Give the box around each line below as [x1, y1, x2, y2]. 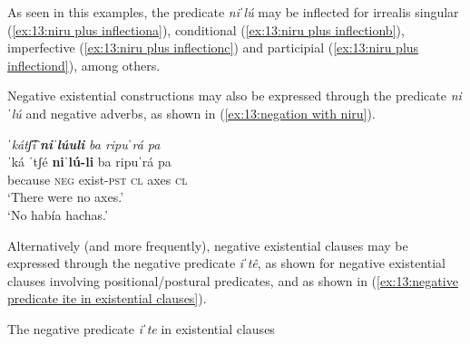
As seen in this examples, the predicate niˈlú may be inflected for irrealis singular [7, 3, 459, 21]
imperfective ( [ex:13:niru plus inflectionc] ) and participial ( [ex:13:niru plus [7, 38, 419, 57]
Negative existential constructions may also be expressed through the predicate [7, 86, 446, 105]
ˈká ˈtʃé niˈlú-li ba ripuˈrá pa [7, 152, 171, 171]
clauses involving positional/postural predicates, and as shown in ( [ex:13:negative [7, 271, 458, 290]
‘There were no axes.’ [7, 187, 124, 206]
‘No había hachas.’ [7, 205, 108, 224]
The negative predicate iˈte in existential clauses [7, 319, 275, 338]
